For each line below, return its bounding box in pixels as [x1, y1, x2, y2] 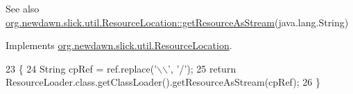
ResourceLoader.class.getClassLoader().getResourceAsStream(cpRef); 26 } [6, 75, 320, 89]
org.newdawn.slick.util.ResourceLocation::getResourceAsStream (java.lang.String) [6, 15, 349, 29]
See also [6, 1, 40, 15]
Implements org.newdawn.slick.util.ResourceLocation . [6, 38, 232, 53]
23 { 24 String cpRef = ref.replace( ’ [6, 61, 157, 75]
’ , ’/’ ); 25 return [168, 61, 236, 75]
